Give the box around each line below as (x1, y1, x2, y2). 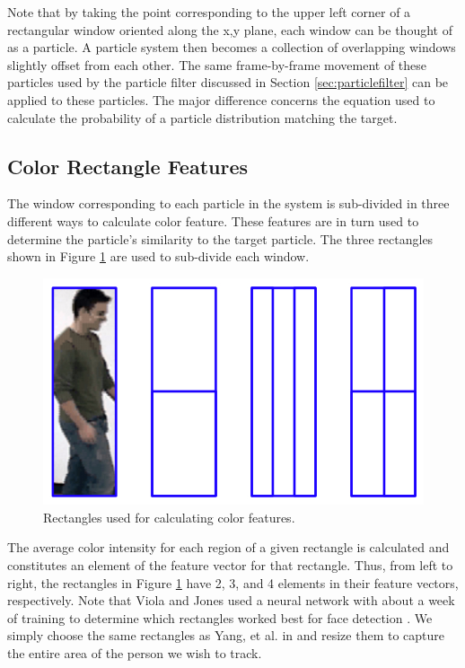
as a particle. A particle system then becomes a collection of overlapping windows (7, 38, 456, 57)
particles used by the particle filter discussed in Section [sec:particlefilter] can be (7, 73, 449, 92)
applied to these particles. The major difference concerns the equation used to (7, 90, 435, 109)
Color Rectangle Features (7, 152, 249, 180)
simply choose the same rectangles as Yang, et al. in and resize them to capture (7, 626, 445, 645)
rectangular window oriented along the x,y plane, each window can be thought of (7, 20, 452, 39)
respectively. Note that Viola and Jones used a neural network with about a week (7, 591, 455, 610)
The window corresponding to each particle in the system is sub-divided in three (7, 194, 450, 213)
